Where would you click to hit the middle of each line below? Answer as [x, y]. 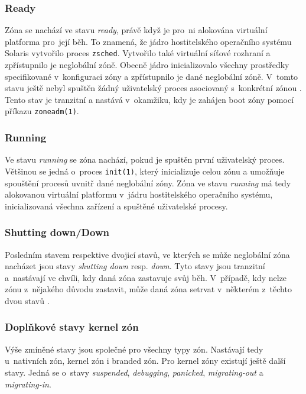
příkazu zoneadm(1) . [42, 111]
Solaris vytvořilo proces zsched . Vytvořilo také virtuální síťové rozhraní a [138, 53]
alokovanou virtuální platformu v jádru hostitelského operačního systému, [139, 194]
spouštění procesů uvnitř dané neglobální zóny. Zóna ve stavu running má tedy [148, 183]
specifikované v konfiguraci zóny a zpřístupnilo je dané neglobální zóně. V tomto [152, 76]
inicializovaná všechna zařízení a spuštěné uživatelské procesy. [116, 206]
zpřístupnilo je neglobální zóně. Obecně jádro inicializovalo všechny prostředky [147, 65]
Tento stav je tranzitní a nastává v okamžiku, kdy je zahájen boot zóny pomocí [149, 99]
